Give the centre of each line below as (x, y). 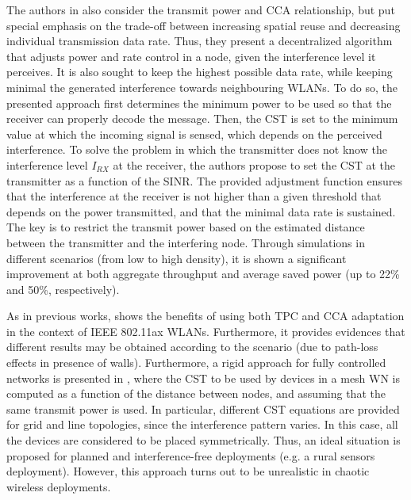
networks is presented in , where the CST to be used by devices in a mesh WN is (204, 378)
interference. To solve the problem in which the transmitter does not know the (197, 149)
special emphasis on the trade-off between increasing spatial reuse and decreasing (204, 25)
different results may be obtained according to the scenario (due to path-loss (192, 347)
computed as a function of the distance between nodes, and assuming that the (196, 393)
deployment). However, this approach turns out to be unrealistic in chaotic (188, 471)
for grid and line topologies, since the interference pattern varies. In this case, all (202, 424)
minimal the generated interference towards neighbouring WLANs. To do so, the (202, 87)
